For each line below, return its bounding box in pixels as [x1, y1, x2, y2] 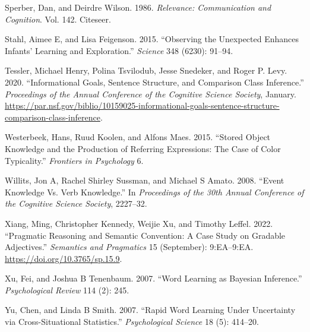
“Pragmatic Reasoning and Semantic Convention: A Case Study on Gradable [5, 229, 286, 241]
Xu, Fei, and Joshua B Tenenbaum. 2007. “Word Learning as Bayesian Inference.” [5, 272, 302, 284]
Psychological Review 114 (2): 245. [5, 283, 129, 296]
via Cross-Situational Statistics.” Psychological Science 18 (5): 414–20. [5, 315, 259, 328]
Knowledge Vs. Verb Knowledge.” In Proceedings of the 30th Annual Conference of [5, 185, 304, 198]
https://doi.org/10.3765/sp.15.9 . [5, 252, 122, 264]
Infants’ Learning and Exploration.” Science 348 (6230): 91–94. [5, 44, 233, 56]
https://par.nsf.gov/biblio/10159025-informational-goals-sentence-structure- [5, 99, 280, 112]
